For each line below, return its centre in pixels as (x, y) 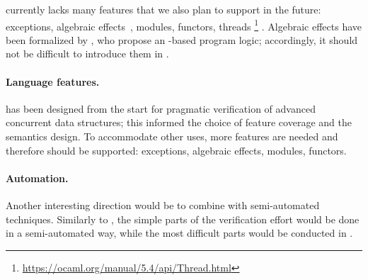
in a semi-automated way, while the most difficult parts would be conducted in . (179, 233)
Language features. (53, 81)
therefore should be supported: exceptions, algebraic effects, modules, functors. (176, 150)
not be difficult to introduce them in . (87, 54)
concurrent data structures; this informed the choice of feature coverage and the (179, 122)
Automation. (37, 178)
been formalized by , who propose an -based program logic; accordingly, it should (182, 39)
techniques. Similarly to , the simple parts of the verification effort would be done (183, 219)
